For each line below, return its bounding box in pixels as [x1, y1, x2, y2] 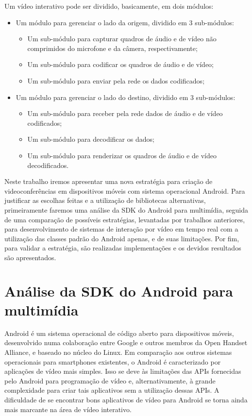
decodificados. [27, 160, 69, 170]
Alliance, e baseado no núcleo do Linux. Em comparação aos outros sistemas [4, 347, 232, 357]
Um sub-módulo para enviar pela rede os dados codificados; [27, 75, 205, 85]
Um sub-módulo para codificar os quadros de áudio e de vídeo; [27, 59, 214, 69]
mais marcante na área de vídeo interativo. [4, 404, 132, 414]
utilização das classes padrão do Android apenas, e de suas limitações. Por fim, [4, 233, 239, 243]
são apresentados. [4, 252, 56, 262]
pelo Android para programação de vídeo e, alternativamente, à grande [4, 375, 216, 385]
